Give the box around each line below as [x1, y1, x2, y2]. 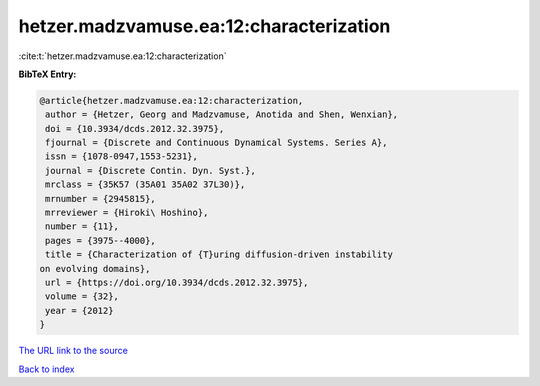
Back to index [18, 363, 75, 375]
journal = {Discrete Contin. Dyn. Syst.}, [45, 165, 257, 176]
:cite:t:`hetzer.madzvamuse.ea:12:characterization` [18, 50, 227, 62]
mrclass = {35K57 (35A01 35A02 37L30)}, [45, 179, 246, 190]
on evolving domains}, [39, 263, 151, 274]
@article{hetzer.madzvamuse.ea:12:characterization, [39, 95, 304, 106]
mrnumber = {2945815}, [45, 193, 157, 204]
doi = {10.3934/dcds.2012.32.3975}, [45, 123, 225, 134]
